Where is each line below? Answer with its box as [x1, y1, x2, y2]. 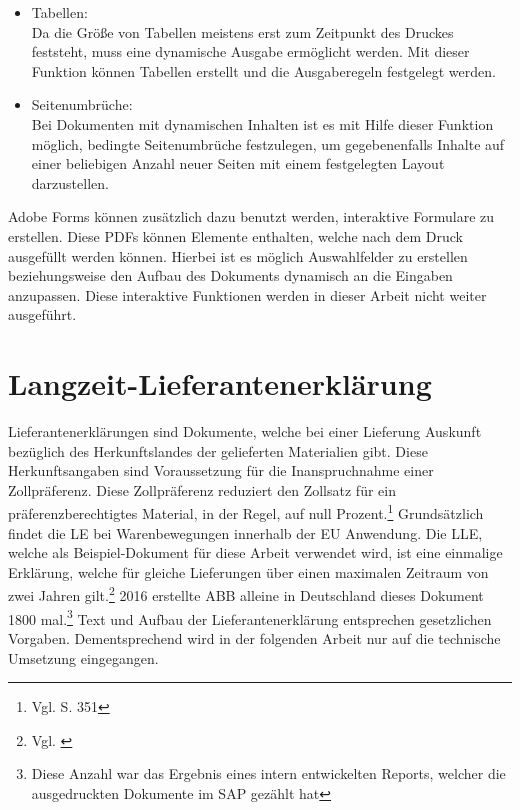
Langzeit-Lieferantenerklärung [8, 363, 432, 404]
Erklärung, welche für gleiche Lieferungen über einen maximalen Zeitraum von [8, 561, 489, 582]
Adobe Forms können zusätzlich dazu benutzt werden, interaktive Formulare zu [8, 206, 495, 227]
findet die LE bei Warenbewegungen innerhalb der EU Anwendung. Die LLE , [8, 522, 483, 543]
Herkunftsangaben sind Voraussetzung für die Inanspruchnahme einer [8, 460, 434, 481]
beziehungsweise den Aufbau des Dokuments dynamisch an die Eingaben [8, 265, 453, 286]
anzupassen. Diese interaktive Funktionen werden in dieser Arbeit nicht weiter [8, 284, 487, 305]
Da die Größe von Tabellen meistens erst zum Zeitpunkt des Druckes [31, 21, 454, 42]
